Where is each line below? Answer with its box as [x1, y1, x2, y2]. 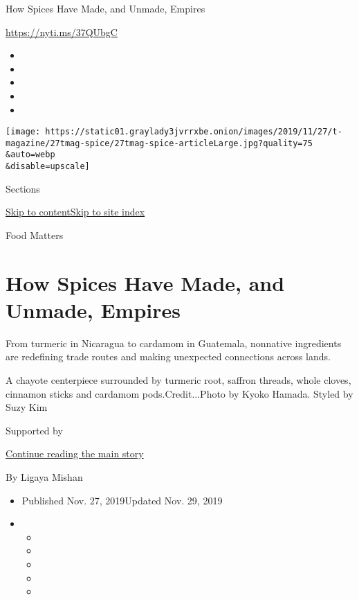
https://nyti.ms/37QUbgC [6, 24, 118, 39]
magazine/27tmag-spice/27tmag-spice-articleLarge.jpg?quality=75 [6, 138, 313, 148]
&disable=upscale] [6, 161, 90, 172]
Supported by [6, 423, 63, 437]
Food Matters [6, 227, 64, 242]
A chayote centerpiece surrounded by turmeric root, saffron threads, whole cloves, [6, 373, 351, 387]
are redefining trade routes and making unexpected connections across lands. [6, 349, 331, 364]
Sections [6, 181, 40, 195]
